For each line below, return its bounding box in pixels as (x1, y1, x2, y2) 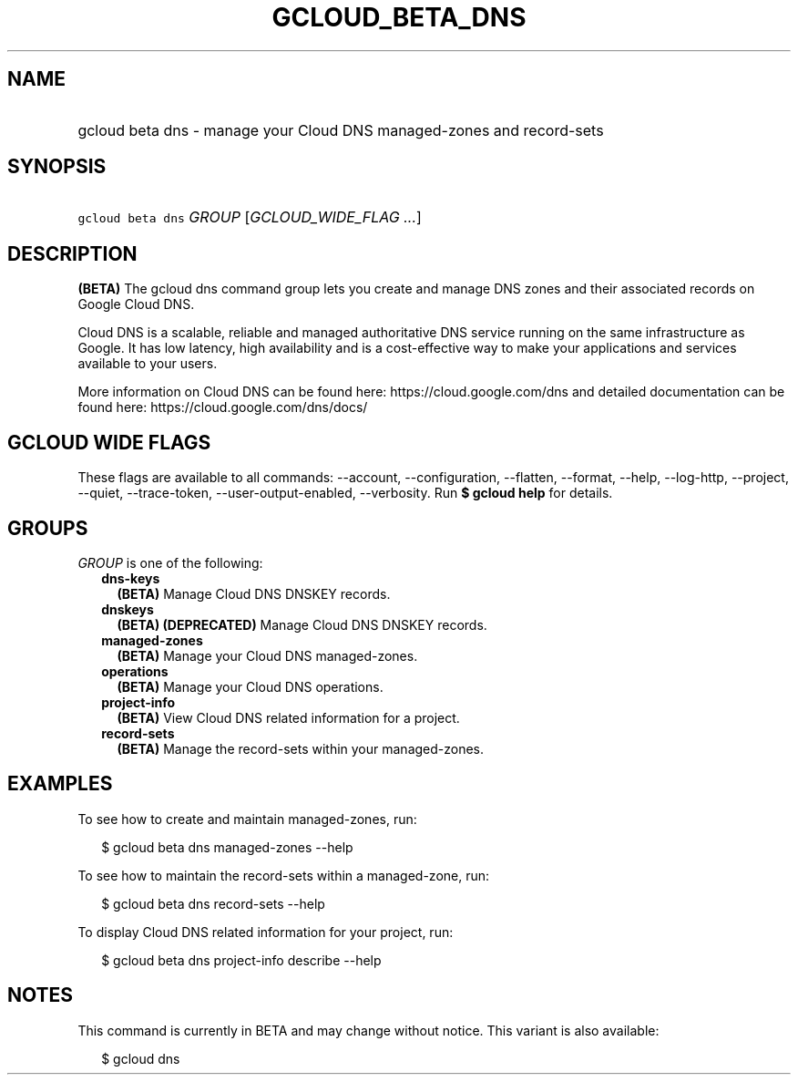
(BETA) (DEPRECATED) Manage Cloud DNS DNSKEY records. (117, 616, 487, 633)
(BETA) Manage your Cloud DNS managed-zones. (117, 647, 418, 664)
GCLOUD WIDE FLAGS (7, 430, 211, 454)
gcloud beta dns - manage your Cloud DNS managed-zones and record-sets (77, 120, 604, 139)
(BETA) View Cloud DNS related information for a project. (117, 709, 460, 726)
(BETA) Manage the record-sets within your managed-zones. (117, 740, 485, 757)
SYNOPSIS (7, 155, 107, 179)
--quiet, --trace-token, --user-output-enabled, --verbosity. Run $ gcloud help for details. (77, 485, 613, 501)
